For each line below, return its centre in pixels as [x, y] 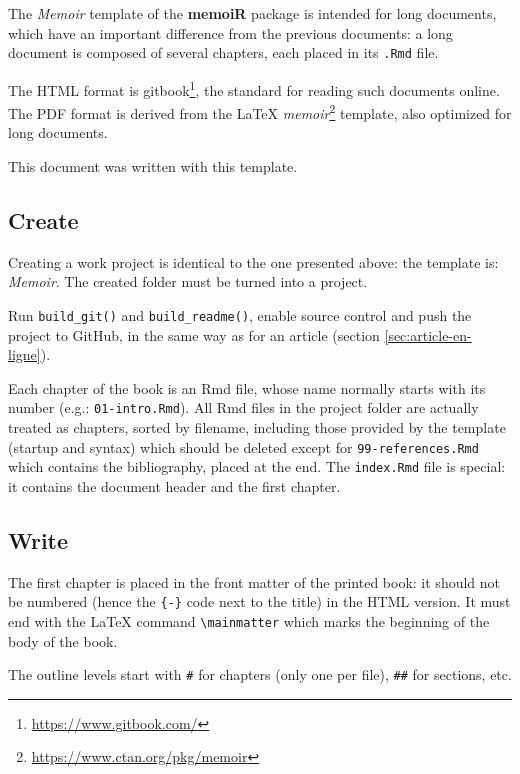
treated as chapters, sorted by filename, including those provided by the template [257, 427]
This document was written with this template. [153, 165]
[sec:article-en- [428, 334]
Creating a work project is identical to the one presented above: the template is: [253, 261]
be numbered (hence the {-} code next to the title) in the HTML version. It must [259, 601]
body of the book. [63, 640]
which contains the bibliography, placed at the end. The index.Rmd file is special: [257, 466]
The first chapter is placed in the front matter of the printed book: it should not [254, 581]
